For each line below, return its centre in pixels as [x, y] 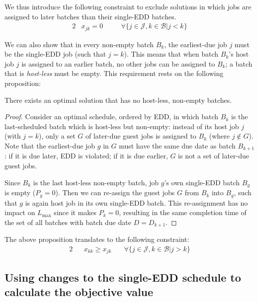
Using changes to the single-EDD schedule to [123, 277]
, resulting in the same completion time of [183, 212]
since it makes [75, 212]
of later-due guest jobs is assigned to [141, 136]
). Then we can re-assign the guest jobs [115, 192]
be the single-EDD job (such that [55, 54]
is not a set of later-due [214, 156]
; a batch [239, 63]
